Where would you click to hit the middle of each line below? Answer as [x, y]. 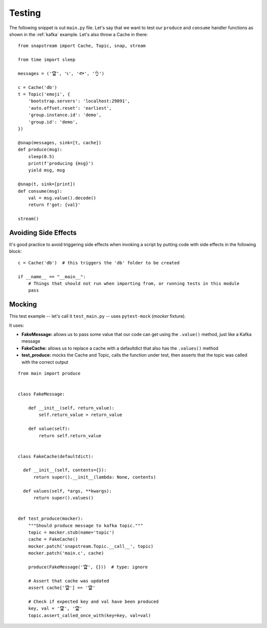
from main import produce [49, 373]
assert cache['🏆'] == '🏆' [62, 588]
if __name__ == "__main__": [52, 276]
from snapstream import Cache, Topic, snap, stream [82, 46]
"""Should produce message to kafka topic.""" [86, 525]
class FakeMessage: [42, 394]
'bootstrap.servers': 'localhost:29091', [79, 101]
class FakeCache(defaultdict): [56, 456]
